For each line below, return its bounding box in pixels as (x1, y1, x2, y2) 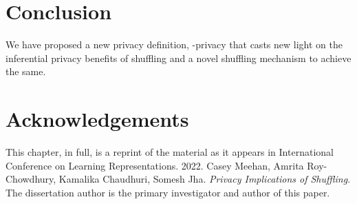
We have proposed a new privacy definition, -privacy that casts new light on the (6, 37, 343, 52)
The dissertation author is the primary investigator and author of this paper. (6, 185, 330, 199)
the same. (6, 64, 46, 79)
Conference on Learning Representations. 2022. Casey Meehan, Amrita (6, 158, 304, 172)
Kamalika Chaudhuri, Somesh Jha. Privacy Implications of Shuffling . (58, 172, 351, 186)
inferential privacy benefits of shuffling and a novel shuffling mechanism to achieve (6, 50, 351, 65)
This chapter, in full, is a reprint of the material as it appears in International (6, 145, 334, 159)
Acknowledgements (6, 105, 189, 133)
